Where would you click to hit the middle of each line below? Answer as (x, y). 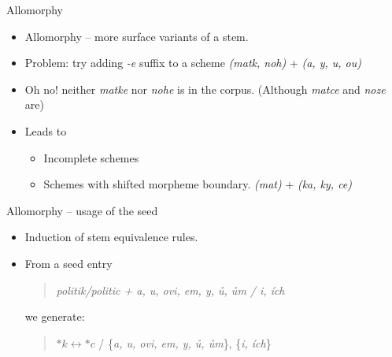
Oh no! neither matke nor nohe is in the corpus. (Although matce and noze (205, 89)
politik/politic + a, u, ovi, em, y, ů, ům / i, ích (170, 290)
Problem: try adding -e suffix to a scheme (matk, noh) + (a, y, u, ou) (193, 63)
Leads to (46, 130)
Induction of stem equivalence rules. (111, 237)
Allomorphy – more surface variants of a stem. (137, 36)
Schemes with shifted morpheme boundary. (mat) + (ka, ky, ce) (198, 184)
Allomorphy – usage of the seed (82, 210)
